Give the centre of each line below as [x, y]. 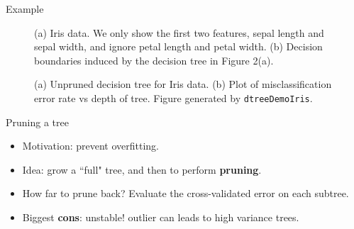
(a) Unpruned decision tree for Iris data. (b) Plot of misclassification [183, 84]
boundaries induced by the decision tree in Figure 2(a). [154, 60]
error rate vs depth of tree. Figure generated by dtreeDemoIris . [173, 97]
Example [25, 9]
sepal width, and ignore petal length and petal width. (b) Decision [178, 46]
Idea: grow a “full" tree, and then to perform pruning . [142, 169]
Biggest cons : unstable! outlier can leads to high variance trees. [161, 217]
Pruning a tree [37, 122]
